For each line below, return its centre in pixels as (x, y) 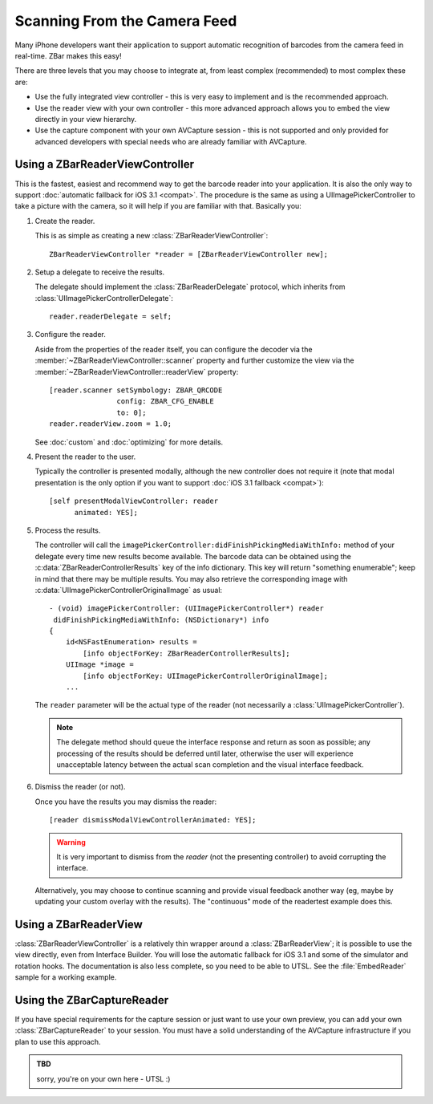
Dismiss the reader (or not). (80, 787)
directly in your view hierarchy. (86, 119)
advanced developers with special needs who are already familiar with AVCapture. (171, 141)
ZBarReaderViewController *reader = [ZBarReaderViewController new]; (189, 254)
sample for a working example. (66, 977)
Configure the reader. (70, 335)
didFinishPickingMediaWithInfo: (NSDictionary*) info (161, 619)
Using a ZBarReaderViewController (104, 164)
